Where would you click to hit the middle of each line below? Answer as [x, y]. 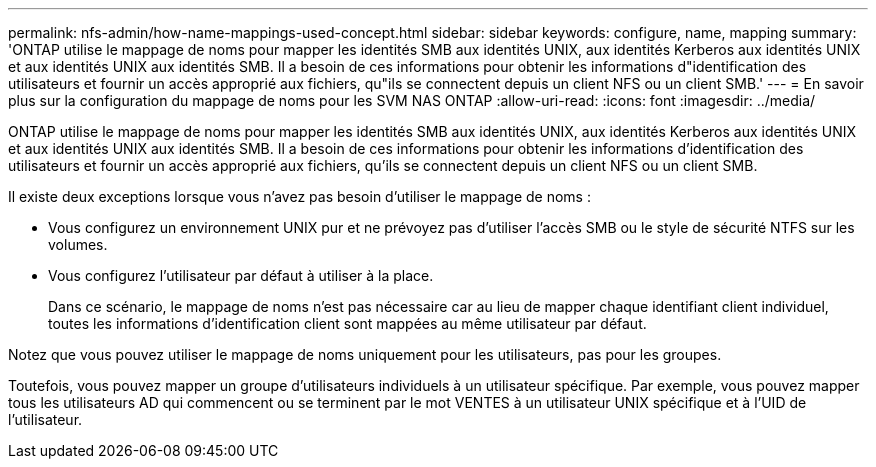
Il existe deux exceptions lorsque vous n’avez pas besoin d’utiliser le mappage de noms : [299, 196]
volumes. [78, 244]
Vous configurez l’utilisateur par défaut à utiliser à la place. [241, 275]
